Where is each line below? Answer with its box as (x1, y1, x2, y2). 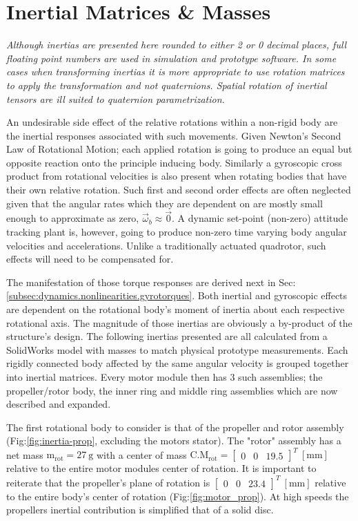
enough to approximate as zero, (6, 211, 139, 225)
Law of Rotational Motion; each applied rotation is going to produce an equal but (6, 142, 352, 156)
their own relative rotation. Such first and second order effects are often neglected (6, 182, 351, 197)
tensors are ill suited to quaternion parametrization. (6, 91, 225, 106)
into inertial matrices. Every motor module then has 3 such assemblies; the (6, 370, 323, 383)
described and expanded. (6, 397, 111, 411)
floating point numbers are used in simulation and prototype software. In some (6, 50, 337, 65)
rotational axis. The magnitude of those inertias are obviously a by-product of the (6, 315, 352, 330)
